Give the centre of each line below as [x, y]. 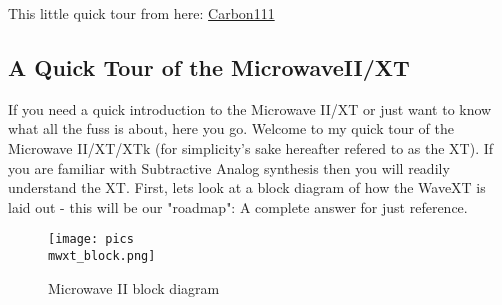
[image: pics [91, 239]
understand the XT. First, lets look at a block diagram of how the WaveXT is [247, 187]
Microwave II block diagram [134, 287]
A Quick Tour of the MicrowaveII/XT [209, 66]
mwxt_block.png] [102, 256]
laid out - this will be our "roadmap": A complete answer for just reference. [238, 206]
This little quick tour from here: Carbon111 [141, 13]
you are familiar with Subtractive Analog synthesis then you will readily [229, 167]
